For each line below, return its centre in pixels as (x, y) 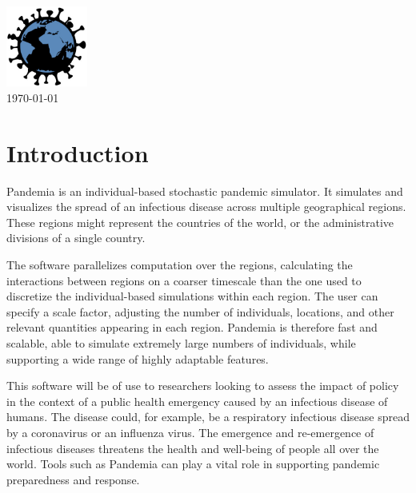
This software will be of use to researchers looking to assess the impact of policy (203, 386)
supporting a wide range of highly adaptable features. (138, 358)
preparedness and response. (73, 479)
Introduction (78, 152)
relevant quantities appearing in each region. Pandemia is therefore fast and (192, 327)
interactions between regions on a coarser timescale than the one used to (184, 280)
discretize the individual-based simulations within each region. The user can (192, 296)
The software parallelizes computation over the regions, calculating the (180, 265)
